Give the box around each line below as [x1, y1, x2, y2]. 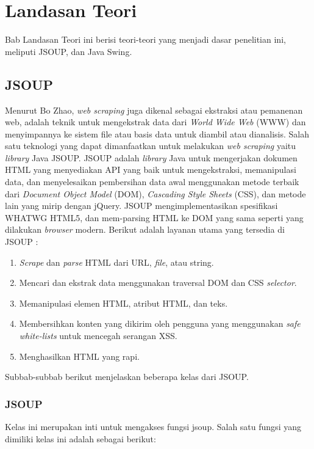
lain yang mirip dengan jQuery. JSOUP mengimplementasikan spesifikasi [5, 199, 278, 212]
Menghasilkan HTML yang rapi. [19, 349, 140, 362]
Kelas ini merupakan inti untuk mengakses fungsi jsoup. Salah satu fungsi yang [5, 420, 301, 433]
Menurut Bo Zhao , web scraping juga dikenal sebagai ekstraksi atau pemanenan [5, 103, 303, 116]
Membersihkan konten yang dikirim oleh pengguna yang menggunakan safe [19, 317, 301, 330]
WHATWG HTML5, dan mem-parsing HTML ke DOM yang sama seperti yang [5, 211, 304, 224]
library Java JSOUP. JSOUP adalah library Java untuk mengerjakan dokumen [5, 151, 298, 164]
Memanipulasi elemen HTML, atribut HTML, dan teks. [19, 296, 228, 309]
